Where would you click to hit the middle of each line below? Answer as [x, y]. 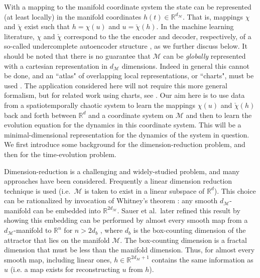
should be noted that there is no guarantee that [77, 55]
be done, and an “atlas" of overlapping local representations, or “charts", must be [129, 76]
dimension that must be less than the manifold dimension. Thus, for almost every [129, 250]
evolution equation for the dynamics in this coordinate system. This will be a [123, 125]
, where [111, 230]
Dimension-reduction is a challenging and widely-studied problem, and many [122, 171]
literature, [19, 36]
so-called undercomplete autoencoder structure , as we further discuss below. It [126, 46]
